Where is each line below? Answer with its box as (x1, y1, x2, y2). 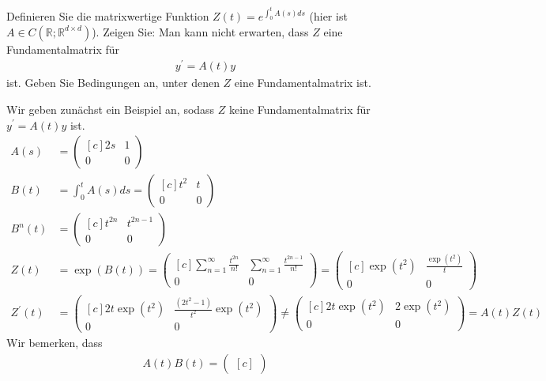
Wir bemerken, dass (6, 334, 103, 351)
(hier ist (309, 8, 348, 25)
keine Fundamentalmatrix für (228, 100, 371, 117)
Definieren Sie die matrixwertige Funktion (6, 8, 209, 25)
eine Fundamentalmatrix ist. (234, 74, 371, 91)
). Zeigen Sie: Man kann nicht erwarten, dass (92, 23, 309, 40)
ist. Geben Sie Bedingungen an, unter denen (6, 74, 220, 91)
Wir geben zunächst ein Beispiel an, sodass (6, 100, 215, 117)
